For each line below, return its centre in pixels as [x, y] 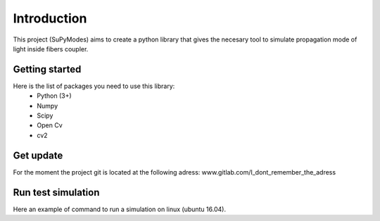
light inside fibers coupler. [51, 49]
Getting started [47, 69]
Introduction [50, 18]
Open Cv [50, 125]
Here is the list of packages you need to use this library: [94, 86]
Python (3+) [54, 96]
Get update [38, 155]
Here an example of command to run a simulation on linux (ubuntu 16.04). [120, 209]
